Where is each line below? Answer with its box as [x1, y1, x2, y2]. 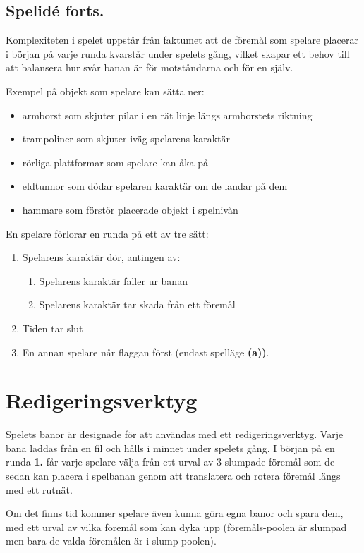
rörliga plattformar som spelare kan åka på [22, 154, 209, 169]
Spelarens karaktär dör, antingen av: [22, 250, 181, 265]
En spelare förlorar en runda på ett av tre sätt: [6, 226, 209, 241]
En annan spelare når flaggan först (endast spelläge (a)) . [22, 344, 269, 359]
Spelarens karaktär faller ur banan [39, 273, 188, 288]
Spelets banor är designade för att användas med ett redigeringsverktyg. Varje [6, 427, 344, 442]
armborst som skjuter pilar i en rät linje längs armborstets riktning [22, 107, 313, 122]
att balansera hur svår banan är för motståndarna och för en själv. [6, 60, 293, 75]
